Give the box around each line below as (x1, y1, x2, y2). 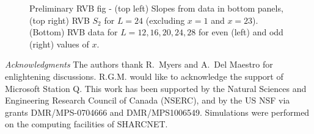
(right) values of (29, 37, 89, 50)
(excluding (145, 13, 185, 26)
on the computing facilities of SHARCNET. (5, 118, 168, 130)
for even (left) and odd (198, 26, 283, 38)
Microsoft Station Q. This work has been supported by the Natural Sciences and (5, 82, 307, 94)
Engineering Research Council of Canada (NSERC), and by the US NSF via (5, 94, 290, 107)
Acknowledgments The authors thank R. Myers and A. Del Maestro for (5, 58, 273, 71)
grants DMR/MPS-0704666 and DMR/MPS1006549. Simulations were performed (5, 105, 310, 118)
